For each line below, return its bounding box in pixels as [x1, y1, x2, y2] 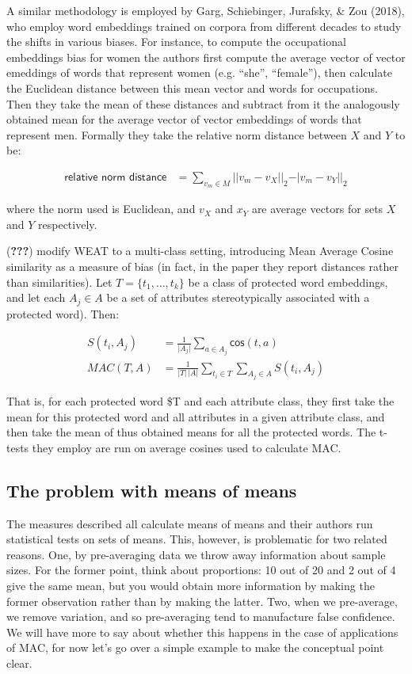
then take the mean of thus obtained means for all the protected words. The [6, 424, 376, 440]
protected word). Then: [6, 305, 120, 322]
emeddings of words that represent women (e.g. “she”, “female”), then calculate [6, 64, 392, 81]
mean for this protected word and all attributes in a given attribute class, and [6, 408, 385, 425]
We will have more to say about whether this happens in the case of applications [6, 623, 399, 640]
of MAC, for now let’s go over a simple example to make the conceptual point [6, 639, 384, 656]
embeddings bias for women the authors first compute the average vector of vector [6, 48, 406, 65]
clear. [6, 655, 32, 672]
